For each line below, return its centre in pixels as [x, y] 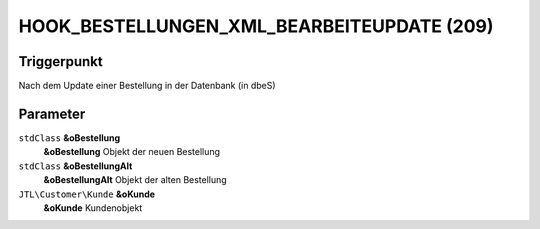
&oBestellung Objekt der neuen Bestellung [131, 152]
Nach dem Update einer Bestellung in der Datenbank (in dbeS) [147, 86]
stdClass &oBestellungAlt [75, 166]
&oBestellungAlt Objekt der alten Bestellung [135, 180]
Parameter [52, 113]
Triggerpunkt [61, 61]
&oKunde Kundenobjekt [93, 207]
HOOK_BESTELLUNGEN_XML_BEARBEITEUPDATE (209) [256, 26]
